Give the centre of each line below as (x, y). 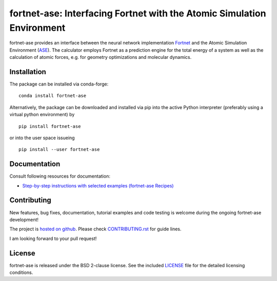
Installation (28, 72)
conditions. (21, 273)
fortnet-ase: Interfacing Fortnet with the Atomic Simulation (138, 13)
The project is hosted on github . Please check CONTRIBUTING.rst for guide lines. (95, 229)
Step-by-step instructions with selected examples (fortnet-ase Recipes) (98, 186)
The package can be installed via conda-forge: (59, 84)
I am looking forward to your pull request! (53, 239)
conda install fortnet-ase (53, 96)
